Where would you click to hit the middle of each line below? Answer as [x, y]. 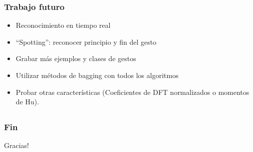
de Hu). [27, 102]
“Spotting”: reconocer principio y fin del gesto [86, 41]
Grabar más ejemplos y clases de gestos [76, 58]
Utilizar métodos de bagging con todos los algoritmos [97, 75]
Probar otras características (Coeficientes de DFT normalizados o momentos [132, 92]
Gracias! [16, 145]
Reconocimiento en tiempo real [63, 25]
